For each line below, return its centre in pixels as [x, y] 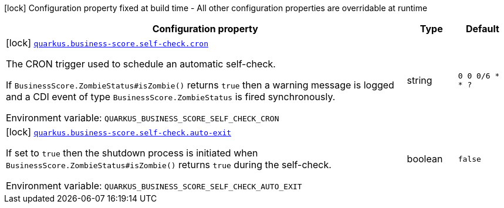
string [420, 80]
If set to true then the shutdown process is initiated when [132, 153]
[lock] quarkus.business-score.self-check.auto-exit [119, 132]
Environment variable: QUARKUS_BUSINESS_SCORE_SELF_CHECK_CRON [143, 118]
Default [482, 29]
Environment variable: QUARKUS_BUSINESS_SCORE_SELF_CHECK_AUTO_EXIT [154, 186]
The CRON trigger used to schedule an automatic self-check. [141, 64]
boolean [425, 159]
